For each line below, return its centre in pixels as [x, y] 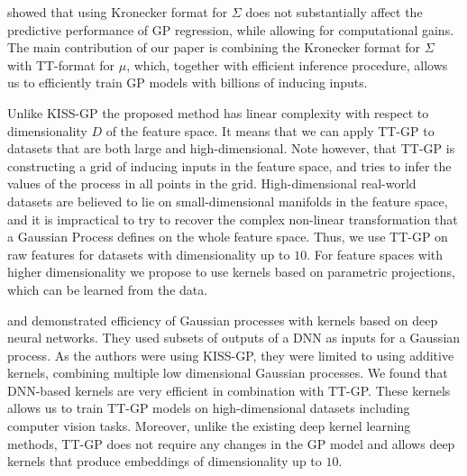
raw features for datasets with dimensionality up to [149, 254]
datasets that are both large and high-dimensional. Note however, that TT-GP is [231, 148]
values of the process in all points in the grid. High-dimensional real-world [212, 183]
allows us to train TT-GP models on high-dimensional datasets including [209, 408]
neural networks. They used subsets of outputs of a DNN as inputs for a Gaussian [234, 338]
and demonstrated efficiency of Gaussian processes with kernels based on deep [223, 320]
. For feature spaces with [375, 254]
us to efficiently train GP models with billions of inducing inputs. [188, 82]
